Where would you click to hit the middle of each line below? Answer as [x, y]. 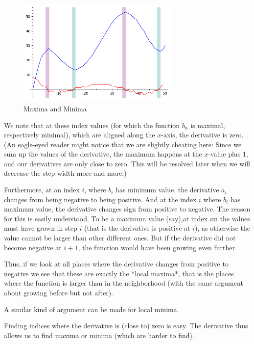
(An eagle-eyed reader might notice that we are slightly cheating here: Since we [123, 144]
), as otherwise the [223, 228]
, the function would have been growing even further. [157, 247]
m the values [231, 218]
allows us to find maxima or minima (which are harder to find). [99, 335]
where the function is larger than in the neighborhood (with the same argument [124, 283]
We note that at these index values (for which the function [92, 125]
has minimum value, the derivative [167, 190]
